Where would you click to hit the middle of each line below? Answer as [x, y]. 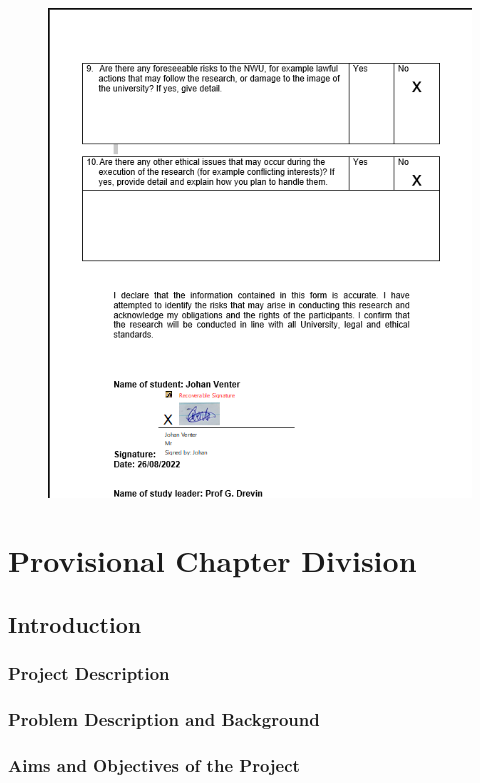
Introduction [75, 623]
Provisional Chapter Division [212, 560]
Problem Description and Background [164, 719]
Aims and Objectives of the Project [154, 764]
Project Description [89, 673]
